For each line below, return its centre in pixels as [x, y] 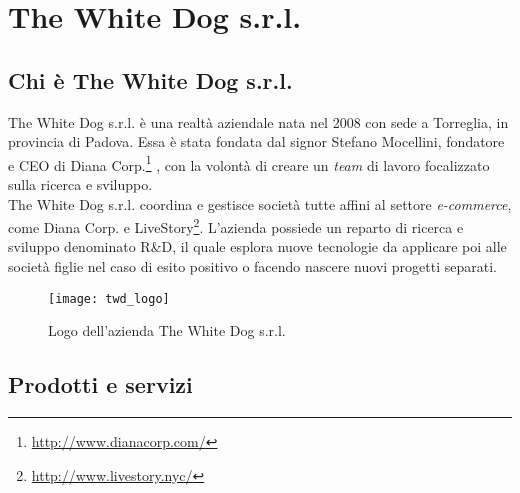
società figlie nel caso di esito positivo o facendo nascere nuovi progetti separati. [252, 266]
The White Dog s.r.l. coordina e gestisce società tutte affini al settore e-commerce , [260, 203]
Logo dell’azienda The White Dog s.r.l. [167, 330]
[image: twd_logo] [109, 298]
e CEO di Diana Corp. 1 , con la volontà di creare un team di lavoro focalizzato [249, 163]
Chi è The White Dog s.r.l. [150, 79]
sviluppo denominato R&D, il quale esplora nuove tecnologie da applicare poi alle [257, 246]
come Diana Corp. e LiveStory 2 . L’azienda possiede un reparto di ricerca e [236, 225]
